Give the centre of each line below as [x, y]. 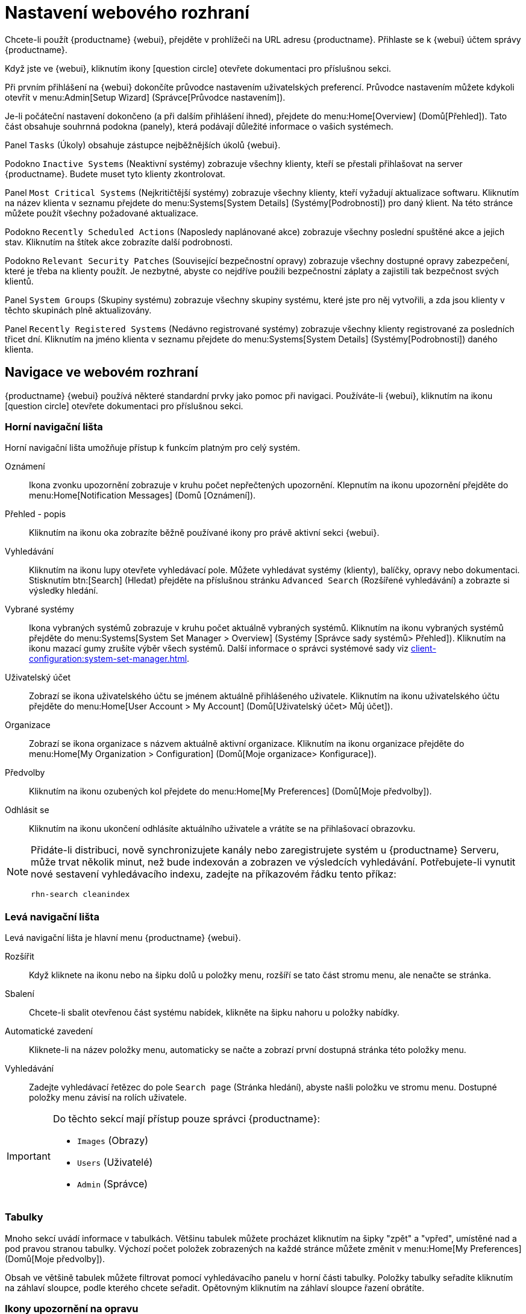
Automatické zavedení [49, 1031]
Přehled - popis [36, 514]
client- [423, 649]
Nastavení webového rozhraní [127, 13]
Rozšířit [20, 957]
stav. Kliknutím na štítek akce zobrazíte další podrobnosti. [119, 242]
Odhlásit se [27, 810]
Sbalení [20, 994]
